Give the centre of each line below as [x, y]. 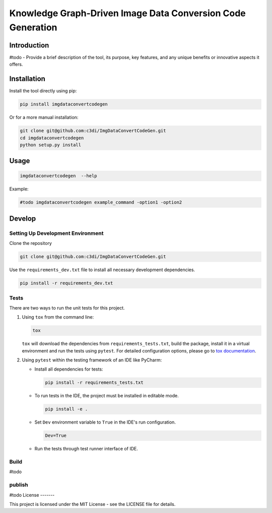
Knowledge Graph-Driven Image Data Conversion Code [128, 13]
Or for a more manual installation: [44, 117]
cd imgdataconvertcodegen [52, 138]
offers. [16, 64]
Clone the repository [31, 243]
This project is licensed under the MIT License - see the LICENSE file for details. [92, 504]
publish [19, 485]
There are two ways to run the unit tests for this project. [67, 307]
